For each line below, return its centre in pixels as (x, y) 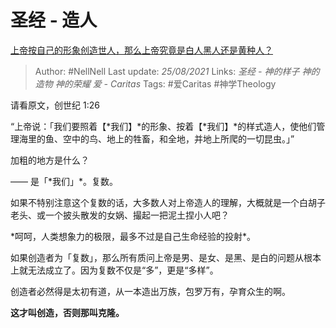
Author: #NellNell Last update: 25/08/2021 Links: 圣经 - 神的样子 (167, 71)
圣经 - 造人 (54, 20)
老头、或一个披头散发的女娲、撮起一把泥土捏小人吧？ (120, 215)
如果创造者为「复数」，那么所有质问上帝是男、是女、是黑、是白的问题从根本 (166, 257)
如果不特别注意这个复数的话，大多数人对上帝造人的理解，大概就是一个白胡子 (168, 202)
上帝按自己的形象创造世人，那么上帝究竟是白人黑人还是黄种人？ (141, 50)
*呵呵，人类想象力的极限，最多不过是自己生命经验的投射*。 (133, 236)
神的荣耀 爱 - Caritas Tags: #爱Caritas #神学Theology (165, 83)
